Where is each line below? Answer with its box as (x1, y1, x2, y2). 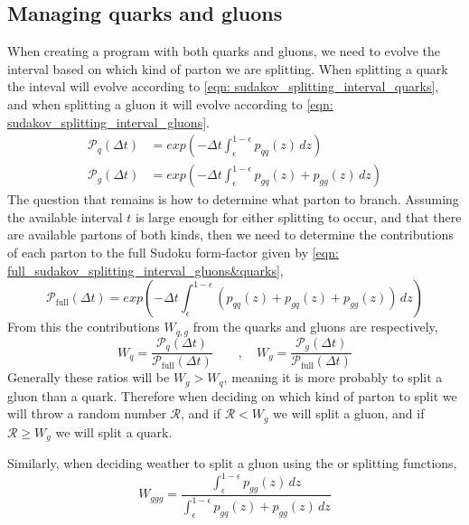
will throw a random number (7, 404, 166, 423)
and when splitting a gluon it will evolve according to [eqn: (7, 94, 333, 113)
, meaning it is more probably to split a (223, 368, 443, 387)
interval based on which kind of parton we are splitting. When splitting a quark (7, 59, 448, 78)
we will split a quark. (55, 422, 173, 441)
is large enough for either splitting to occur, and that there (135, 207, 462, 226)
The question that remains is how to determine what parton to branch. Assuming (7, 190, 459, 209)
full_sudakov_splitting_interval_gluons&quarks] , (7, 260, 284, 279)
